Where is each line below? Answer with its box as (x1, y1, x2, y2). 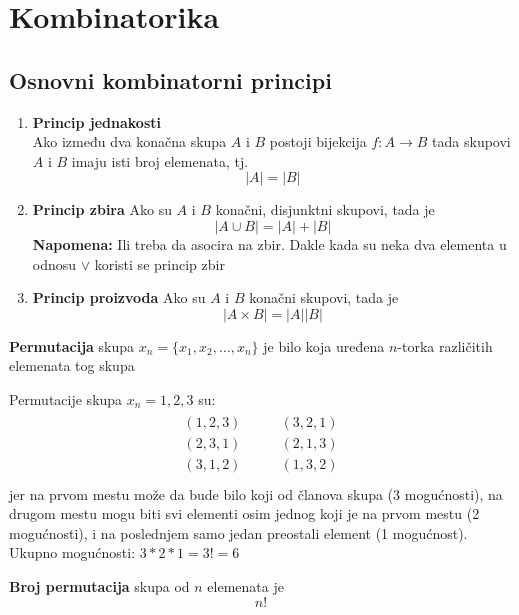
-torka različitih (397, 335, 493, 356)
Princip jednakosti (32, 111, 161, 132)
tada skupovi (432, 131, 511, 152)
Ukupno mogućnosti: (9, 542, 136, 563)
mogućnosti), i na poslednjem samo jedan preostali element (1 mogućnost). (9, 522, 468, 543)
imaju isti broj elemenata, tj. (71, 150, 249, 171)
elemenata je (207, 576, 284, 597)
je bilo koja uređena (263, 335, 385, 356)
